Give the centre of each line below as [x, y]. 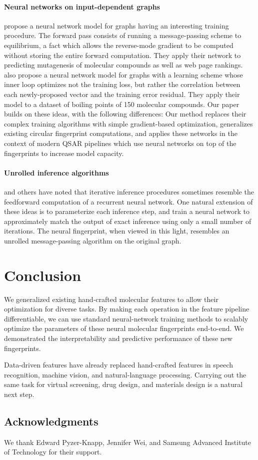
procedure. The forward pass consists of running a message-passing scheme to [123, 35]
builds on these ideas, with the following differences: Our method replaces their [125, 114]
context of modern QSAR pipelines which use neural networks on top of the [120, 143]
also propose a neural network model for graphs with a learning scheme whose [123, 74]
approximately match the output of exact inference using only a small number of [128, 221]
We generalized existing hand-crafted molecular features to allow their [111, 299]
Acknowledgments [51, 421]
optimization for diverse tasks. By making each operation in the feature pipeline [127, 309]
